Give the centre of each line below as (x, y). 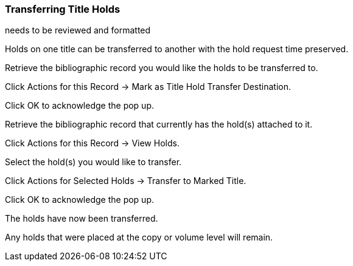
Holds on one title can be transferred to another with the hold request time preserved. (177, 49)
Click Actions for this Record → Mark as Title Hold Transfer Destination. (148, 87)
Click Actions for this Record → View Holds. (92, 143)
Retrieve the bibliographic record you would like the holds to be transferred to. (162, 68)
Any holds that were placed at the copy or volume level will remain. (139, 237)
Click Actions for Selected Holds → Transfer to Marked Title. (126, 181)
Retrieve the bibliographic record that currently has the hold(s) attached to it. (159, 124)
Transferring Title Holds (63, 9)
